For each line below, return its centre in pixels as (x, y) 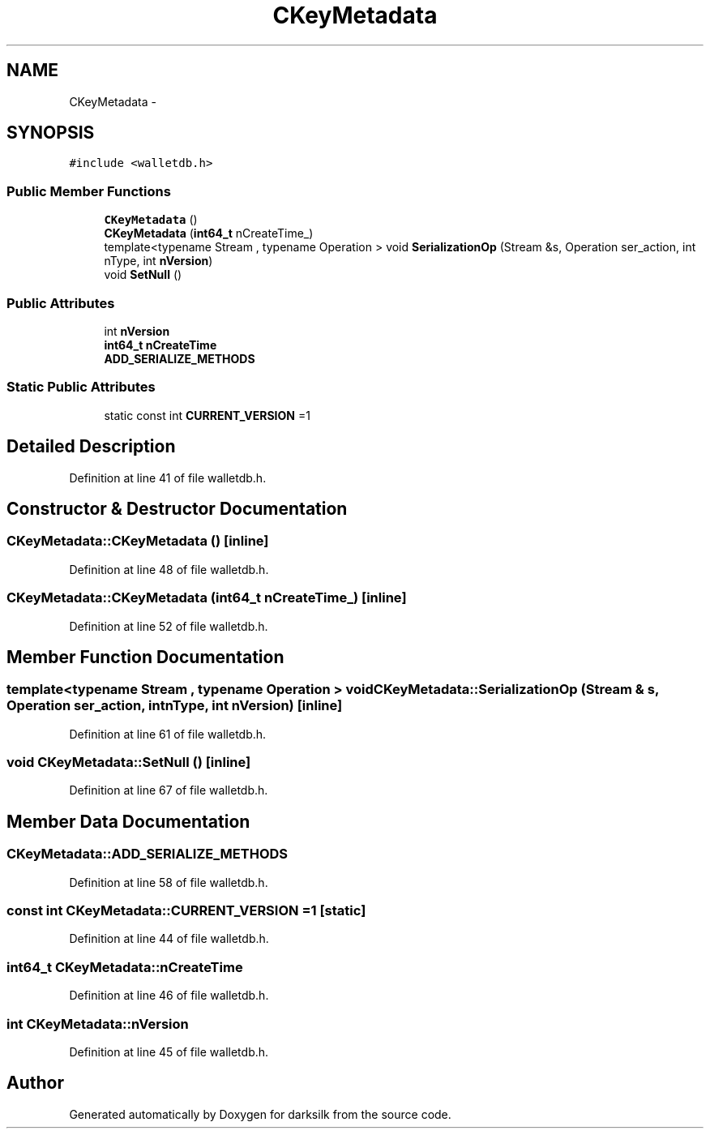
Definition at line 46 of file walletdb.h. (169, 996)
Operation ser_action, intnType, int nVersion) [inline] (175, 706)
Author (35, 1083)
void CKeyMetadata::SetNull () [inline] (129, 762)
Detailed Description (91, 447)
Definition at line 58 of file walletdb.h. (169, 882)
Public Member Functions (89, 191)
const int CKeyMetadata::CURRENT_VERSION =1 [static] (186, 911)
